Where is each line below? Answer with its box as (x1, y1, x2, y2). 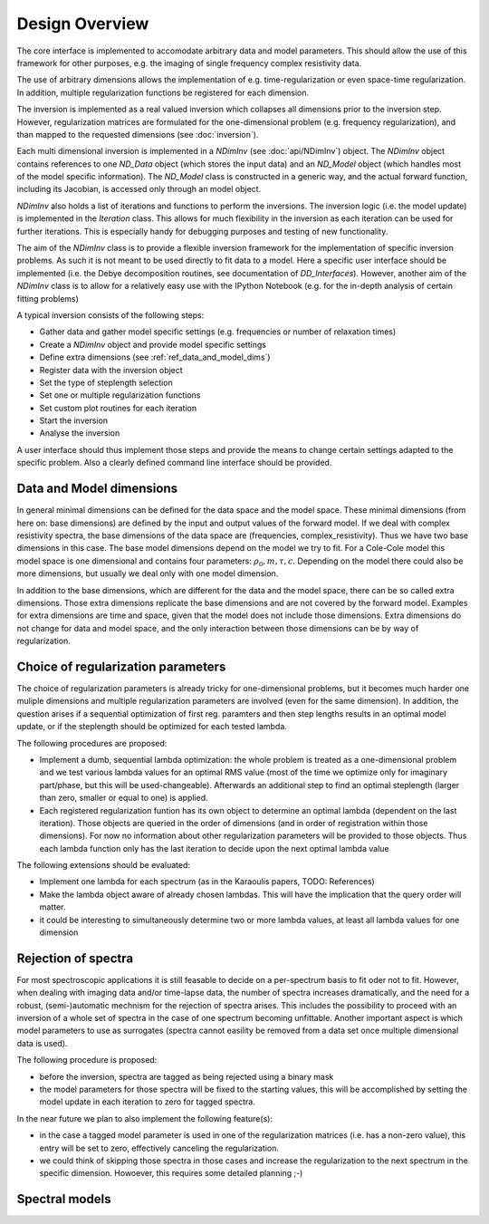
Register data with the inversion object (39, 364, 183, 375)
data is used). (16, 1037, 68, 1048)
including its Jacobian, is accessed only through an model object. (16, 184, 262, 195)
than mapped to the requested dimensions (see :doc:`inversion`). (16, 129, 259, 140)
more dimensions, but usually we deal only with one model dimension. (16, 568, 279, 579)
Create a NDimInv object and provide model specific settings (39, 339, 267, 350)
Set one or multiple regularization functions (39, 390, 201, 400)
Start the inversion (39, 415, 109, 426)
